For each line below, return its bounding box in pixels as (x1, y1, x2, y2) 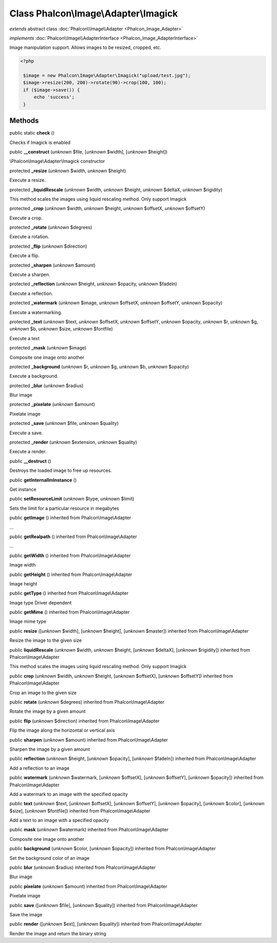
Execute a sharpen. (9, 271, 51, 278)
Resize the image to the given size (9, 637, 82, 643)
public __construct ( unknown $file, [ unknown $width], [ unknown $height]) (9, 149, 168, 155)
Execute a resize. (9, 177, 46, 183)
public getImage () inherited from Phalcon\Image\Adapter (9, 514, 131, 521)
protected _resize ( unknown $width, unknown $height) (9, 168, 126, 174)
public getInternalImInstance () (9, 477, 77, 483)
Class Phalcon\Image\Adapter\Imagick (9, 8, 178, 19)
